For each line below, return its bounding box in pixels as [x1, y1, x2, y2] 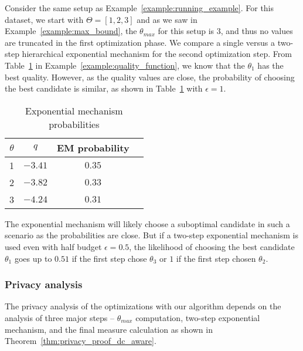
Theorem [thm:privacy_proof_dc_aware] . [5, 335, 156, 347]
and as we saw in [137, 13, 198, 25]
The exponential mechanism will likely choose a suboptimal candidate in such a [5, 217, 290, 230]
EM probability [56, 140, 130, 154]
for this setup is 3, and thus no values [158, 25, 293, 37]
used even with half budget [5, 240, 102, 252]
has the [257, 59, 284, 71]
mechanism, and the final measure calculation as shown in [5, 323, 213, 335]
